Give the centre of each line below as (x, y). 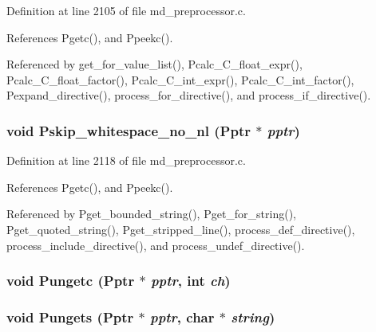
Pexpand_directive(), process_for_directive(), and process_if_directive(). (189, 95)
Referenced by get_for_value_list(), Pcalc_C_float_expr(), (154, 64)
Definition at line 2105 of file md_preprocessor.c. (126, 10)
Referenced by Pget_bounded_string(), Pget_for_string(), (152, 214)
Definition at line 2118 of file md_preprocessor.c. (126, 160)
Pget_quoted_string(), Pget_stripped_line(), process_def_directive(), (181, 229)
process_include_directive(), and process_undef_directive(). (156, 245)
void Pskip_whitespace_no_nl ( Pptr (129, 130)
